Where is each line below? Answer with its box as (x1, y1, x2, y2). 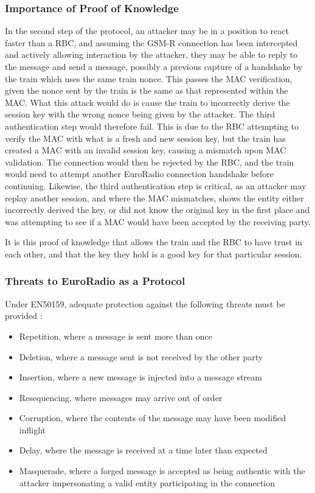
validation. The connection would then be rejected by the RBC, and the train (5, 155, 294, 168)
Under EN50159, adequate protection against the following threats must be (5, 297, 285, 310)
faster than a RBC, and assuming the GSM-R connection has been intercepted (5, 36, 298, 49)
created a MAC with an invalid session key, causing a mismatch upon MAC (5, 144, 286, 156)
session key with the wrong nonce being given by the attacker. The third (5, 108, 275, 121)
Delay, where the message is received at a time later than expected (19, 444, 268, 456)
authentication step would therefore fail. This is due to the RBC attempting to (5, 119, 299, 132)
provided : (5, 309, 43, 322)
